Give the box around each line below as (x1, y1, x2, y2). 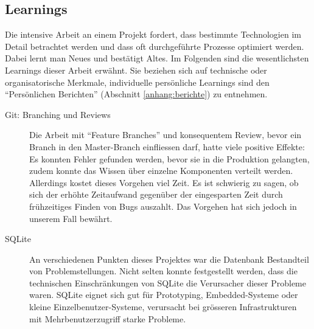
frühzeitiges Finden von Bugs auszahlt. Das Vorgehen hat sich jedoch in (29, 199, 297, 212)
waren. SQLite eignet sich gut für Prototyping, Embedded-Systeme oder (29, 288, 298, 301)
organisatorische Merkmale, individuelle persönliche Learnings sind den (5, 75, 270, 88)
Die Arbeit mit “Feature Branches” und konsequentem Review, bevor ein (29, 128, 302, 141)
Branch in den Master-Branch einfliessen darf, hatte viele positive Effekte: (29, 140, 305, 153)
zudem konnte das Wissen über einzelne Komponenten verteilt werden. (29, 164, 293, 177)
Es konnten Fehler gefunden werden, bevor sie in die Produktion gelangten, (29, 152, 310, 165)
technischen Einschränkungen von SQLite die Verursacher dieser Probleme (29, 276, 306, 289)
